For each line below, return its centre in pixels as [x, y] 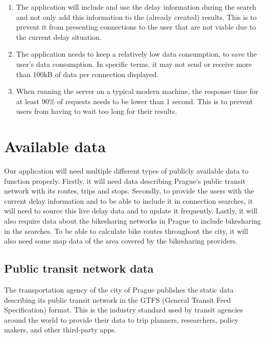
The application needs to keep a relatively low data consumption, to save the [136, 54]
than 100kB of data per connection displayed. [87, 74]
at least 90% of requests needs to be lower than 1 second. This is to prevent [135, 101]
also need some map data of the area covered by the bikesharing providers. [121, 241]
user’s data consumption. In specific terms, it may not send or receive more [134, 64]
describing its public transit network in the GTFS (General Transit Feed [118, 299]
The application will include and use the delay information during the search [136, 7]
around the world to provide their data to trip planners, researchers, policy [121, 319]
